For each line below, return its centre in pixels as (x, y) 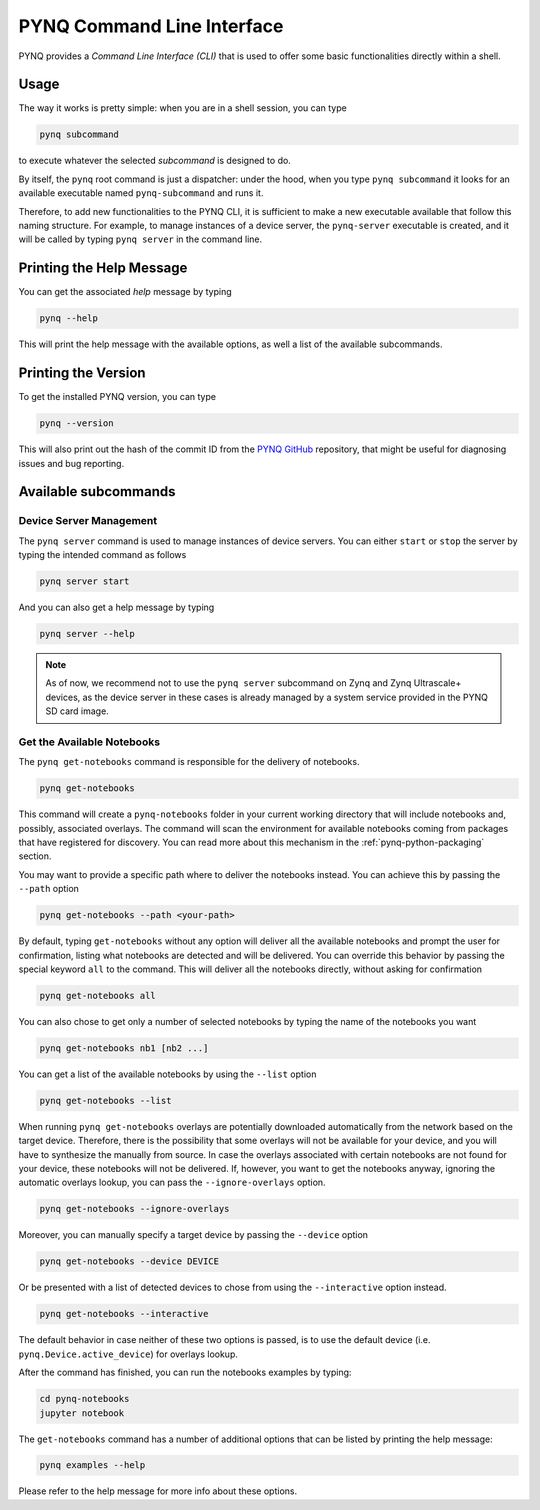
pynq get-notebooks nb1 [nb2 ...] (124, 1048)
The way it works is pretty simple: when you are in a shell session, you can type (182, 108)
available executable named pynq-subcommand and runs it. (141, 193)
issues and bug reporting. (71, 463)
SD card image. (77, 711)
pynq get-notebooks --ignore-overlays (134, 1209)
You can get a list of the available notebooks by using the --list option (167, 1074)
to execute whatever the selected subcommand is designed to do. (155, 161)
